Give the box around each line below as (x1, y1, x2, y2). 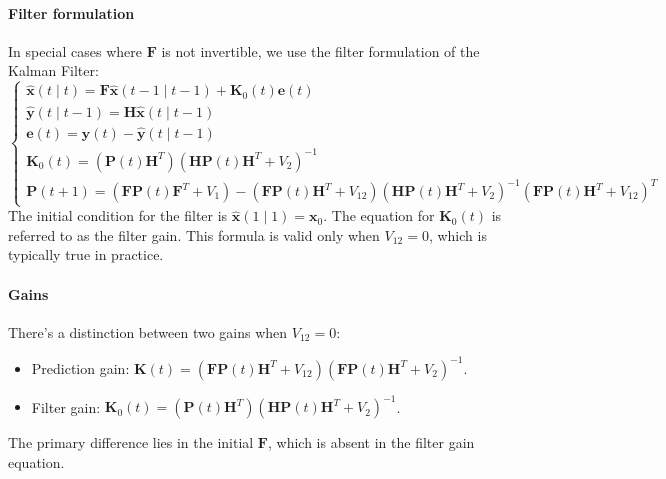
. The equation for (323, 205, 435, 226)
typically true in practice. (8, 244, 164, 265)
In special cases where (8, 40, 143, 61)
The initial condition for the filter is (8, 205, 228, 226)
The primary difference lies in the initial (8, 432, 254, 453)
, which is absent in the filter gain (268, 432, 475, 453)
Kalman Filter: (8, 60, 99, 81)
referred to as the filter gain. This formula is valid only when (8, 224, 380, 245)
